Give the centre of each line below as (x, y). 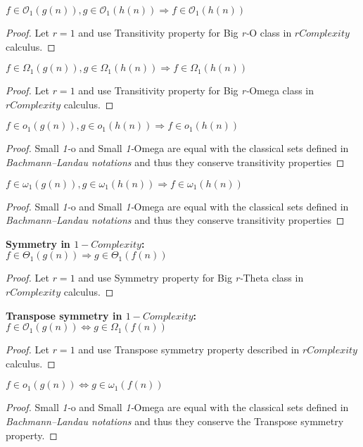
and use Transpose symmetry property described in (189, 350)
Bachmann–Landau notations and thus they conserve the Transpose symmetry (175, 421)
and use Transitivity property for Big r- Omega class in (196, 90)
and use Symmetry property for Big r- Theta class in (191, 278)
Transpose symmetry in (64, 315)
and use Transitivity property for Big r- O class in (185, 32)
